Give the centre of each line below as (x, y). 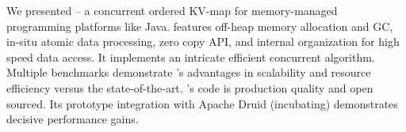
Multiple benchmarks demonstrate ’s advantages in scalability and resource (189, 72)
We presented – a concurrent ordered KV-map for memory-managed (172, 10)
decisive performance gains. (73, 119)
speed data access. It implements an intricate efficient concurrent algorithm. (191, 57)
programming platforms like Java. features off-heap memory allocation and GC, (200, 26)
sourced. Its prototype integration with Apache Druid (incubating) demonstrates (202, 103)
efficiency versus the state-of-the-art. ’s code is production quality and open (190, 87)
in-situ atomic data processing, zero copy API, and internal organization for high (203, 41)
